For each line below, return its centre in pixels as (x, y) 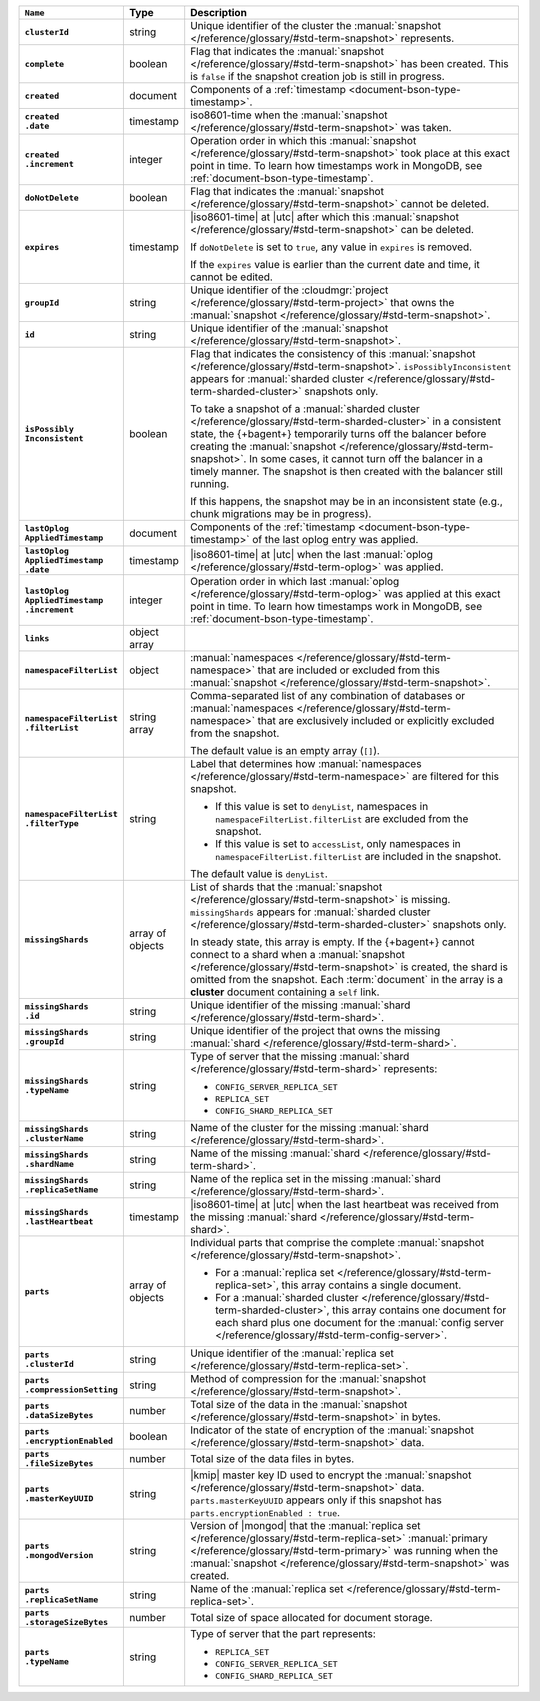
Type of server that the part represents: (283, 1633)
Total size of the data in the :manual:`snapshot (299, 1404)
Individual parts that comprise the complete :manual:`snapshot (337, 1242)
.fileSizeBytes (59, 1463)
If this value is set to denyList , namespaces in (322, 806)
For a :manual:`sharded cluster (287, 1297)
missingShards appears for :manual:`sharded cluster (310, 912)
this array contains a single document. (371, 1285)
